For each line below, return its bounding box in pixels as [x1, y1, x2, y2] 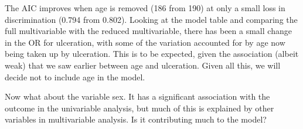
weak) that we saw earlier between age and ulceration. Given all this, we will [5, 59, 281, 71]
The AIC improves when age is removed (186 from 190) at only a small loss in [5, 2, 285, 13]
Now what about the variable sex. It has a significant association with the [5, 90, 270, 103]
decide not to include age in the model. [5, 70, 145, 83]
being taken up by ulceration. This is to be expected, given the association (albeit [5, 47, 299, 60]
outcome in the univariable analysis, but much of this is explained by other [5, 101, 274, 114]
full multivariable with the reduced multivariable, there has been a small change [5, 25, 292, 37]
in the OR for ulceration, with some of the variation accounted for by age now [5, 36, 285, 48]
